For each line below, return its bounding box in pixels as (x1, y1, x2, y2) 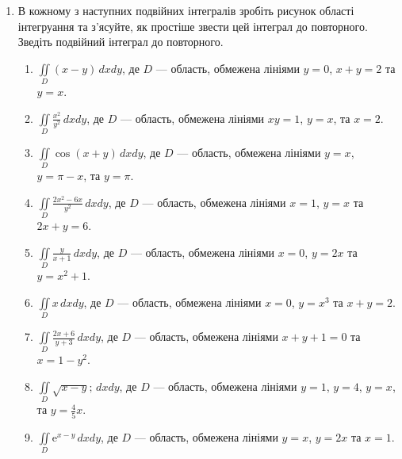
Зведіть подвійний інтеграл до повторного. (17, 33, 224, 50)
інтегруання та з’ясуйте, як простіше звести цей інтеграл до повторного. (17, 17, 368, 34)
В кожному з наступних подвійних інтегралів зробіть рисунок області (17, 2, 354, 18)
